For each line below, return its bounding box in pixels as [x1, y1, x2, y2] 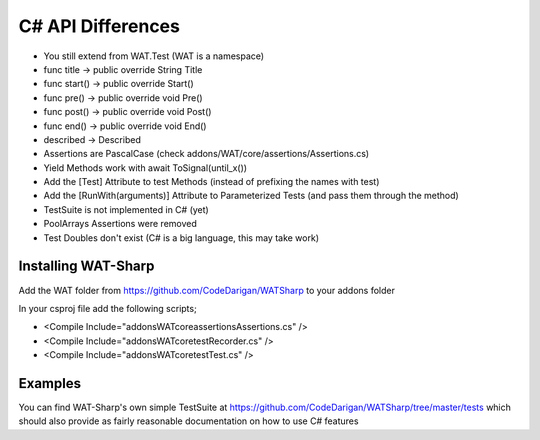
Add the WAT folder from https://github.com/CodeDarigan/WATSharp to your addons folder [18, 284, 395, 296]
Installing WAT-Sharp [18, 258, 155, 275]
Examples [18, 375, 82, 392]
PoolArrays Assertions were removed [43, 218, 197, 230]
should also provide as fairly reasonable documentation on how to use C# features [18, 415, 359, 427]
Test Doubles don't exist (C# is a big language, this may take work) [43, 231, 320, 244]
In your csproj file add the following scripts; [18, 302, 197, 314]
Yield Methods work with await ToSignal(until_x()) [43, 161, 248, 174]
